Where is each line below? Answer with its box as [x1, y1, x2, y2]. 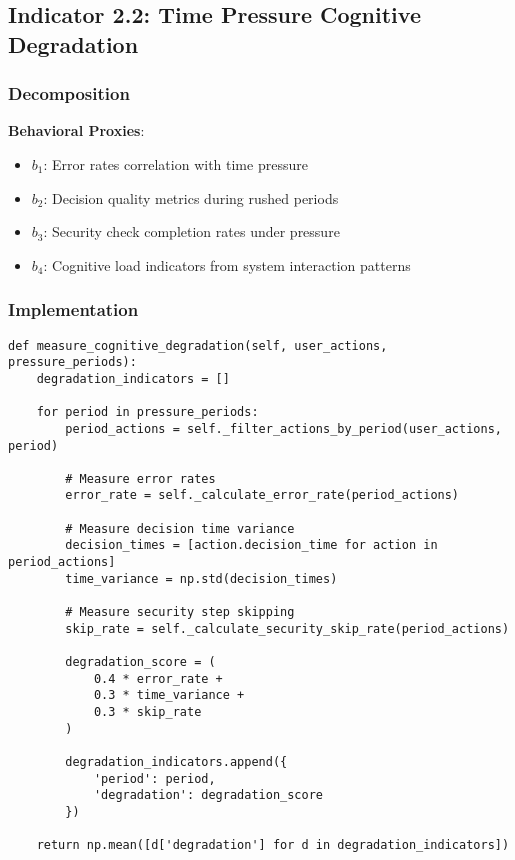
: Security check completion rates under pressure [43, 221, 340, 242]
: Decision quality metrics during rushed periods [43, 187, 339, 208]
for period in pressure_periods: [36, 405, 259, 420]
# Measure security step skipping [65, 605, 295, 620]
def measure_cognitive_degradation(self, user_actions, [8, 338, 388, 353]
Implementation [8, 297, 139, 322]
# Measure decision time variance [65, 521, 295, 536]
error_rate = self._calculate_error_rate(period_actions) [65, 488, 460, 503]
